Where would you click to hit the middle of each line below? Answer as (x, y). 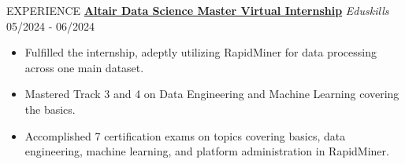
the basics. (50, 109)
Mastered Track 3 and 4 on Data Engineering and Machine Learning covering (212, 94)
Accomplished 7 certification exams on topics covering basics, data (185, 135)
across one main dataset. (84, 67)
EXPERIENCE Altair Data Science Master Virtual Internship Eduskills (198, 10)
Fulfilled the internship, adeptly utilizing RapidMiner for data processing (201, 52)
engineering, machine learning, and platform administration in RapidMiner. (207, 151)
